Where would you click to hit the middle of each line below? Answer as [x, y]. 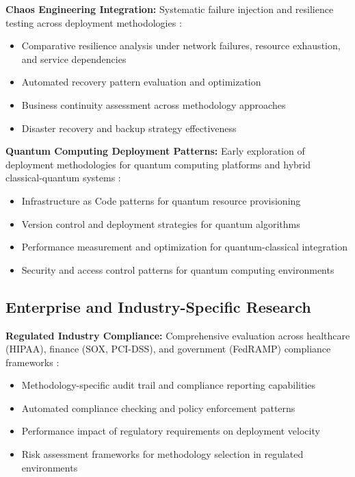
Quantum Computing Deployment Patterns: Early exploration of [155, 151]
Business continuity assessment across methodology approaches [154, 104]
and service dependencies [74, 59]
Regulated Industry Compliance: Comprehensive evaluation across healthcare [178, 335]
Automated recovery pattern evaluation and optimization [141, 82]
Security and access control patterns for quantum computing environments [178, 269]
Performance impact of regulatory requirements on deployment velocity [171, 431]
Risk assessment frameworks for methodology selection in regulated [162, 454]
